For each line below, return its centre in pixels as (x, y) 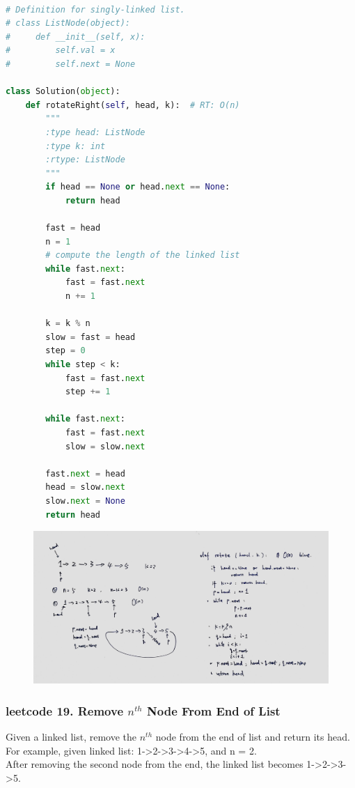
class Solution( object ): (63, 92)
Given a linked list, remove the (71, 736)
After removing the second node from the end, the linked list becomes (155, 764)
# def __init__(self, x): (76, 37)
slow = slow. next (105, 446)
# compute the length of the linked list (143, 255)
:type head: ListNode (95, 132)
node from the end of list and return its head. (253, 736)
